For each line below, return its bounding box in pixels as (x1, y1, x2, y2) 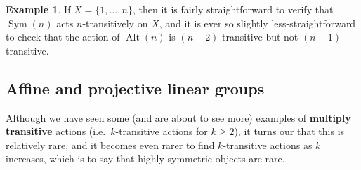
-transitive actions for (115, 124, 208, 139)
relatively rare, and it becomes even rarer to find (6, 137, 215, 152)
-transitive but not (218, 29, 298, 44)
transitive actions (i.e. (6, 124, 106, 139)
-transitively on (82, 15, 148, 30)
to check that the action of (6, 29, 120, 44)
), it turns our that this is (234, 124, 345, 139)
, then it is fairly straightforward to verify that (132, 2, 334, 16)
